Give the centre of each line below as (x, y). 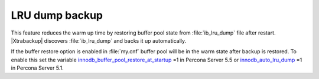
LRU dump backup (57, 15)
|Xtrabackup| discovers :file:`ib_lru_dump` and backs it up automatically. (99, 40)
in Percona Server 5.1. (38, 68)
